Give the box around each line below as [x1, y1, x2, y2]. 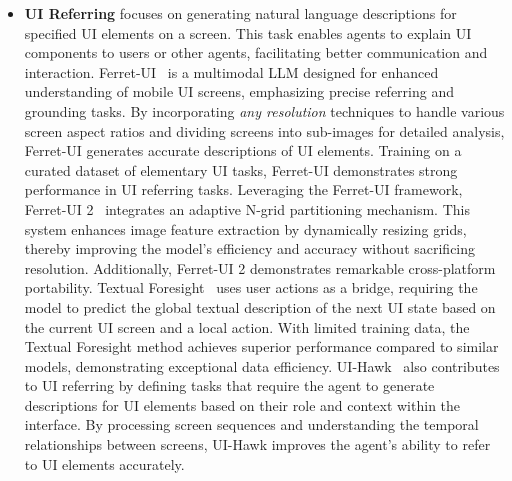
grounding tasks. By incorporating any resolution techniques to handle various [24, 100, 505, 121]
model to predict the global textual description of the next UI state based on [24, 296, 496, 317]
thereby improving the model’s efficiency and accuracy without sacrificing [24, 238, 476, 259]
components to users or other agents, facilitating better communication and [24, 42, 488, 63]
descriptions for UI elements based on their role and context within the [24, 394, 461, 415]
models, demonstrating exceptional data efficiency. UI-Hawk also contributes [24, 355, 500, 376]
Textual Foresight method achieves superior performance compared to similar [24, 336, 499, 357]
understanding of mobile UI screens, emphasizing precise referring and [24, 81, 454, 102]
